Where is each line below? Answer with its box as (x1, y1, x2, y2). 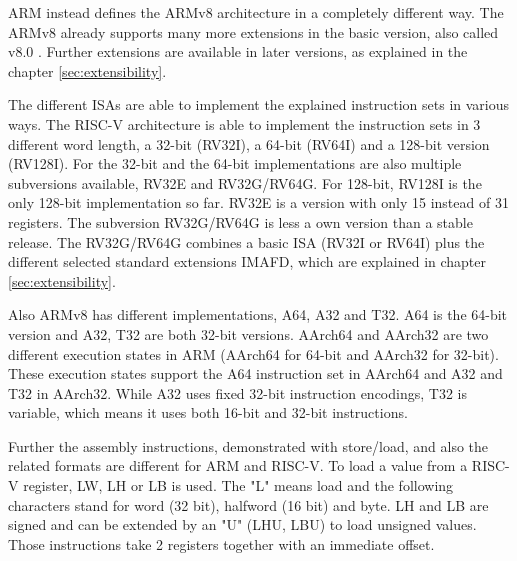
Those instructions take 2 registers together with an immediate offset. (8, 533, 435, 554)
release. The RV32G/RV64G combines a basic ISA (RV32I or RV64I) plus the (8, 231, 485, 252)
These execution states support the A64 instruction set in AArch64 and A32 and (8, 363, 503, 384)
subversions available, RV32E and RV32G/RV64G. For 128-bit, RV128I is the (8, 172, 482, 193)
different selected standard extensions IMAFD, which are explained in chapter (8, 251, 487, 272)
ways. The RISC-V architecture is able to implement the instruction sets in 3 (8, 113, 481, 134)
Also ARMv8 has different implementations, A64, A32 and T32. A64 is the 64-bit (8, 304, 508, 325)
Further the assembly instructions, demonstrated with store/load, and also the (8, 435, 489, 456)
